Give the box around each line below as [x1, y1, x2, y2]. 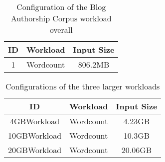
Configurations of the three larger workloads [5, 81, 160, 92]
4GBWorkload [10, 115, 60, 127]
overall [49, 24, 73, 35]
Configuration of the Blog [16, 1, 106, 12]
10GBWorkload [8, 130, 62, 141]
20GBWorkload [8, 144, 62, 156]
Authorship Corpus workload [10, 12, 112, 24]
